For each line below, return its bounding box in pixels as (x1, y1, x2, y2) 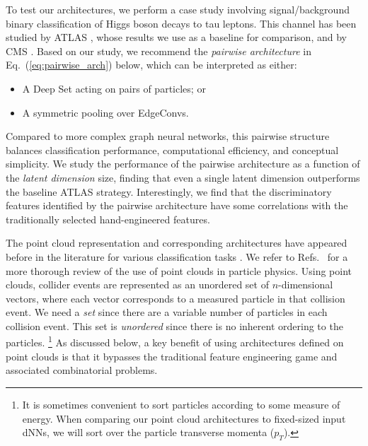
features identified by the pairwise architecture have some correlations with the (6, 198, 348, 213)
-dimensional (278, 277, 333, 292)
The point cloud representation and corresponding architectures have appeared (6, 235, 347, 250)
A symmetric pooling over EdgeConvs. (22, 105, 189, 119)
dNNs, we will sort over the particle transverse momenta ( (22, 425, 275, 440)
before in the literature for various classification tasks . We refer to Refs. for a (6, 249, 348, 264)
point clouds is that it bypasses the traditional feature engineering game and (6, 348, 338, 363)
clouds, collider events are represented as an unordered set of (6, 277, 269, 292)
